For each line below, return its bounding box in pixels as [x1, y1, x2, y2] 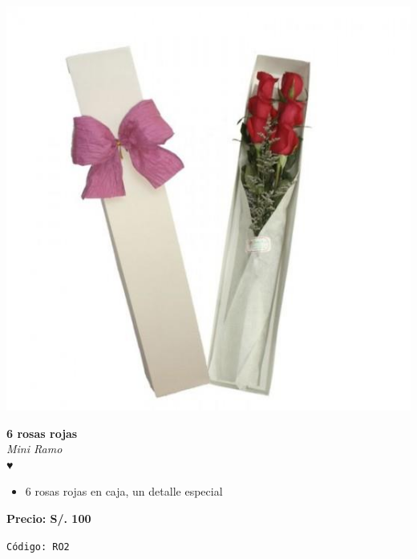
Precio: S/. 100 [6, 509, 91, 526]
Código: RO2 [6, 541, 70, 553]
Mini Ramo [6, 440, 63, 457]
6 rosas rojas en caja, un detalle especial [25, 483, 223, 500]
